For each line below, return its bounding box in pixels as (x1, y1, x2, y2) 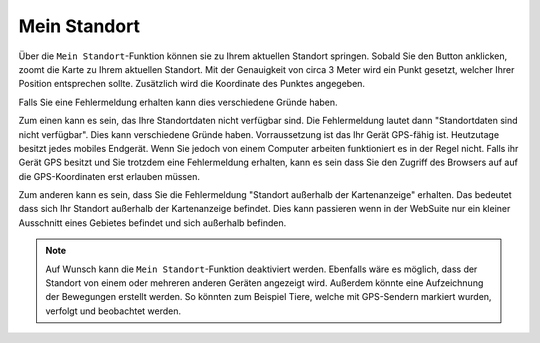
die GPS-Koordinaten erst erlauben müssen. (18, 170, 200, 182)
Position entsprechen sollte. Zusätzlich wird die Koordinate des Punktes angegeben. (18, 78, 365, 90)
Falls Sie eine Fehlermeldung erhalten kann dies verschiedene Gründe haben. (18, 96, 339, 108)
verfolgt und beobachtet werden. (45, 305, 182, 317)
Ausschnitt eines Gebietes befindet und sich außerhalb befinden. (18, 216, 287, 229)
